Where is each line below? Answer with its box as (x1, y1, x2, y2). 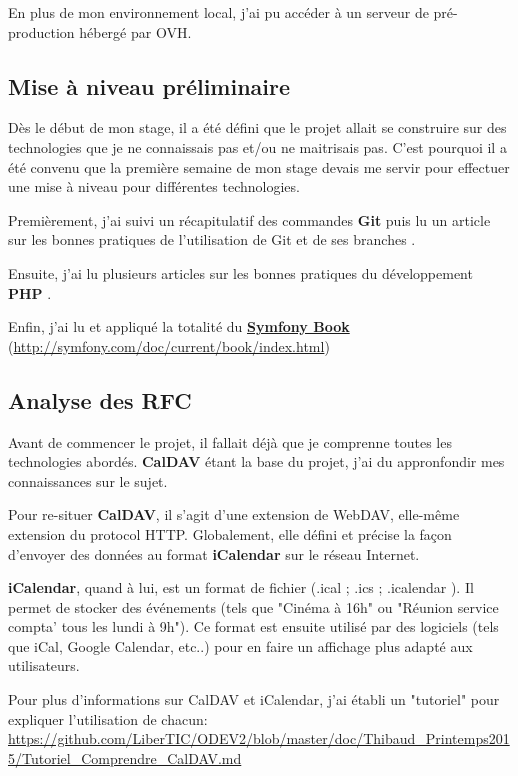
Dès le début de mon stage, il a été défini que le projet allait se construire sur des (8, 117, 507, 138)
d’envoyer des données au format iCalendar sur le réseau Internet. (8, 543, 420, 564)
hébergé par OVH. (79, 21, 192, 42)
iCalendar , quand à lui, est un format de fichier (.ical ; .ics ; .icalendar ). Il (8, 577, 474, 598)
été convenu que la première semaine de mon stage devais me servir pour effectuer (8, 156, 510, 177)
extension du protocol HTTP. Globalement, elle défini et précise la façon (8, 523, 452, 544)
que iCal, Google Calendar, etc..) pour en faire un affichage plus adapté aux (8, 635, 473, 656)
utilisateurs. (8, 655, 80, 676)
